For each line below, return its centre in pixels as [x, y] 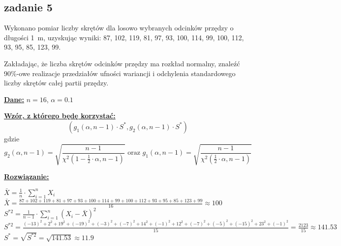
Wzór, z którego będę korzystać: [60, 116]
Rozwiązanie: [27, 177]
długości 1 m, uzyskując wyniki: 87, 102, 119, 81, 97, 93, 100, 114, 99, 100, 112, [124, 37]
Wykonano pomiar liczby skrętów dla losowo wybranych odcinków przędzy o [119, 28]
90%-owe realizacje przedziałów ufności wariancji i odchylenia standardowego [120, 73]
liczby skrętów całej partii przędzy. [56, 83]
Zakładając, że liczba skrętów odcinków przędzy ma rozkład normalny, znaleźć [122, 63]
